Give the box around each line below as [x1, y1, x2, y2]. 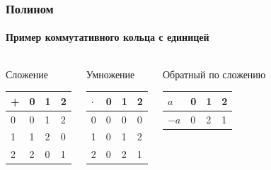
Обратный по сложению [162, 66, 266, 81]
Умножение [86, 66, 135, 81]
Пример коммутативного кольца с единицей [6, 30, 209, 44]
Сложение [6, 66, 48, 81]
